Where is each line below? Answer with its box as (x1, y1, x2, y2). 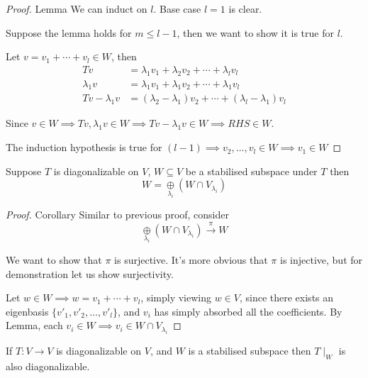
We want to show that (6, 252, 102, 267)
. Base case (153, 1, 201, 16)
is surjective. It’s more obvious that (114, 252, 268, 267)
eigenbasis (6, 304, 49, 318)
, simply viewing (140, 290, 211, 305)
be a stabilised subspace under (185, 163, 318, 178)
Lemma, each (6, 318, 63, 333)
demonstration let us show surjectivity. (6, 266, 174, 281)
